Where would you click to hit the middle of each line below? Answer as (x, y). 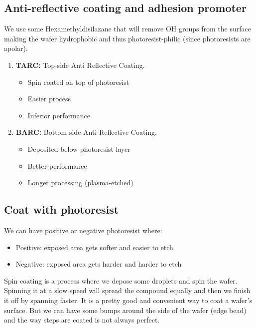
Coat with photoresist (62, 209)
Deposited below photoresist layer (79, 149)
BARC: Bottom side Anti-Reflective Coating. (86, 132)
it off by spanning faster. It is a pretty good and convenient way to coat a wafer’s (128, 300)
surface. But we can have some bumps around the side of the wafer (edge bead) (125, 310)
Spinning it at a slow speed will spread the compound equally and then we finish (127, 290)
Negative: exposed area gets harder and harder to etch (99, 264)
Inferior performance (59, 115)
